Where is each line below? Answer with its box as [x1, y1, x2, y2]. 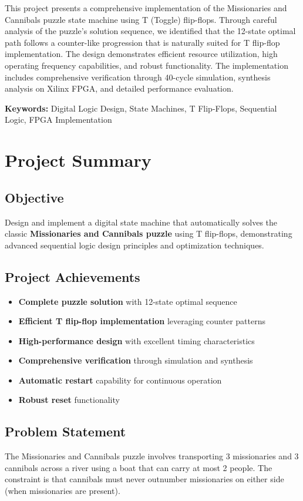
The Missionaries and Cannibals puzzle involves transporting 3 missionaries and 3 [5, 450, 299, 462]
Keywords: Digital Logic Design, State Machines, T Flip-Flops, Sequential [5, 102, 277, 114]
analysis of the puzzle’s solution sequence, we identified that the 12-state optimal [5, 25, 296, 37]
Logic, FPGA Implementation [5, 113, 112, 126]
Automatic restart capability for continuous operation [18, 374, 222, 386]
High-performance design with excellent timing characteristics [18, 334, 255, 347]
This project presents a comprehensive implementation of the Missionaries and [5, 2, 287, 14]
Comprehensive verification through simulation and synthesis [18, 354, 253, 366]
